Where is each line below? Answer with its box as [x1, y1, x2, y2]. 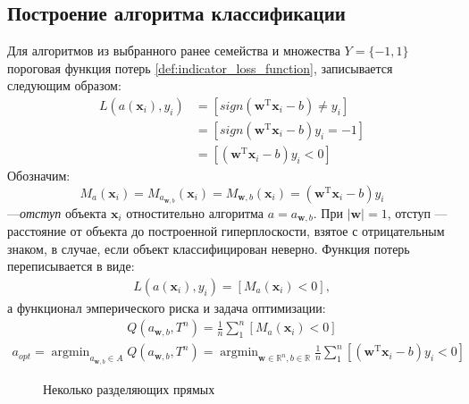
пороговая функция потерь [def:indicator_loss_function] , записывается [7, 58, 393, 77]
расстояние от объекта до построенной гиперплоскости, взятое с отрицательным [7, 221, 445, 240]
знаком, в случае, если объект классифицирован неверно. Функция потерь [7, 239, 410, 257]
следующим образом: [7, 76, 121, 95]
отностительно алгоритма [126, 203, 264, 222]
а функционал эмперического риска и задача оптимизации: [7, 298, 326, 316]
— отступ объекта [7, 203, 107, 222]
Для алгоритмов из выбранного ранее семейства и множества [7, 41, 340, 60]
